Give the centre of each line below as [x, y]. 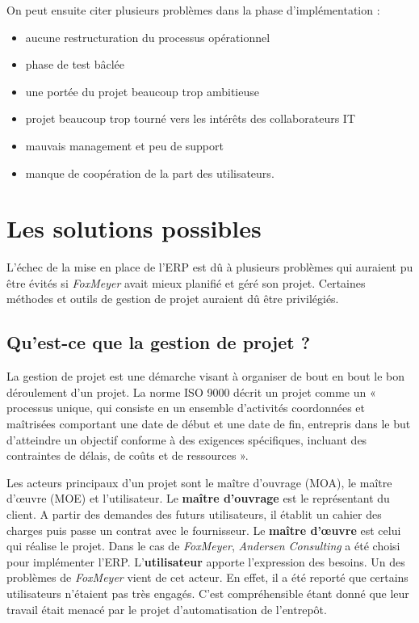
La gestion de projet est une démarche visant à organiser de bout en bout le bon [205, 376]
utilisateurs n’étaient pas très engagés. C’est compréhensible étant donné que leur [208, 593]
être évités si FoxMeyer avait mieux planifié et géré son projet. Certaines [186, 282]
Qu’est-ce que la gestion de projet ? [159, 342]
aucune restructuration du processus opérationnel [148, 37]
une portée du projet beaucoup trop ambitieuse [142, 91]
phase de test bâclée [75, 64]
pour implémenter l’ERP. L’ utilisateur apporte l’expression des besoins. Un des [206, 561]
